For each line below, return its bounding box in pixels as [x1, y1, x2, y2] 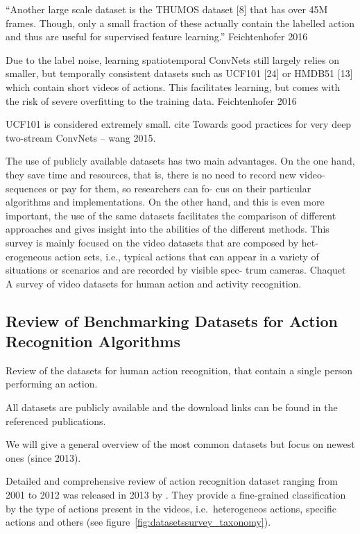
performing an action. [6, 376, 98, 391]
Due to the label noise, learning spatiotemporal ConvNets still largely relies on [6, 52, 340, 67]
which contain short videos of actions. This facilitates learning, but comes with [6, 79, 341, 94]
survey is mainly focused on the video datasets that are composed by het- [6, 235, 318, 249]
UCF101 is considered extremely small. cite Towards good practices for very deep [6, 117, 352, 131]
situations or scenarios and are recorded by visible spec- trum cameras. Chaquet [6, 262, 346, 277]
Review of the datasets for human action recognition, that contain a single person [6, 362, 352, 377]
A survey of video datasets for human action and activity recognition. [6, 276, 302, 290]
